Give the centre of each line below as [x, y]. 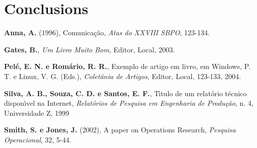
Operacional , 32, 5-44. [38, 139]
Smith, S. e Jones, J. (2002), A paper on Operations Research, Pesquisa [120, 130]
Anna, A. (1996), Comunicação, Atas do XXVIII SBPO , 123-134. [107, 32]
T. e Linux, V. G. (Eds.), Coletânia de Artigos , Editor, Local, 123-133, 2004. [123, 76]
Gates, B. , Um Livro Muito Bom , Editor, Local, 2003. [90, 49]
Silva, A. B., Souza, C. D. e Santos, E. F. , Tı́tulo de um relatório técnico [125, 93]
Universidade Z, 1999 [37, 113]
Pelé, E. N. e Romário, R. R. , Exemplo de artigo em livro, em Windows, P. [127, 66]
